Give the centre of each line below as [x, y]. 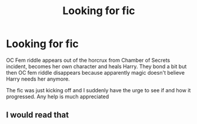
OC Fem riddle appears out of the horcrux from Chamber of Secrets [88, 60]
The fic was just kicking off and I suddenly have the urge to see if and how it [98, 90]
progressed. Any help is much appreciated [58, 96]
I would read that [38, 115]
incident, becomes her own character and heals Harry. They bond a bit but [96, 66]
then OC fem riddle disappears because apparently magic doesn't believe [96, 72]
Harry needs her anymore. [38, 79]
